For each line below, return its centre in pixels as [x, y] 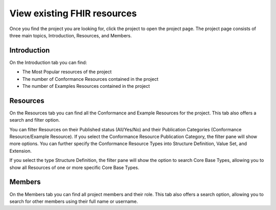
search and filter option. [35, 120]
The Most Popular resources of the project [67, 72]
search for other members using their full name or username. [74, 201]
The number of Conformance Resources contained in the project [90, 79]
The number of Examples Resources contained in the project [86, 86]
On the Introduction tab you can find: [48, 62]
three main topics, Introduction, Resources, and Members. [71, 35]
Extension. [20, 151]
